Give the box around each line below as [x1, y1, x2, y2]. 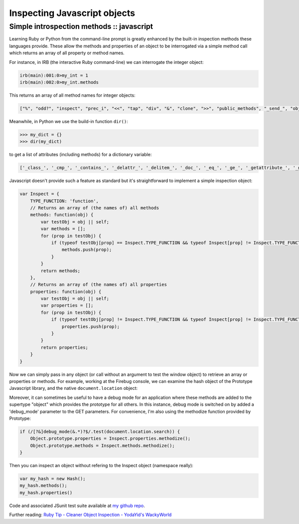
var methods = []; [40, 226, 86, 232]
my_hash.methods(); [19, 483, 67, 489]
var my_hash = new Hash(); [19, 476, 86, 482]
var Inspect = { [19, 191, 60, 197]
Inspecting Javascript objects [9, 7, 136, 18]
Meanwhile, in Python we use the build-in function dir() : [9, 118, 128, 124]
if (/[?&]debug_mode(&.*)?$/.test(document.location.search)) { [19, 429, 180, 434]
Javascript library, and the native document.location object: [9, 385, 138, 391]
